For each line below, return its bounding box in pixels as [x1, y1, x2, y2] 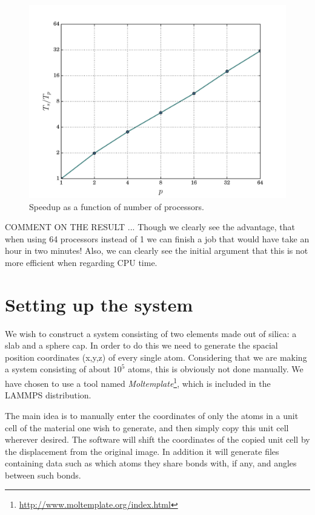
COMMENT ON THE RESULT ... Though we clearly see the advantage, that [5, 220, 296, 233]
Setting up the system [5, 292, 193, 316]
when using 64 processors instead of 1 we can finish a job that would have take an [5, 232, 310, 245]
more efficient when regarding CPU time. [5, 256, 157, 268]
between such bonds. [5, 468, 81, 481]
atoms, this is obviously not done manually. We [128, 363, 303, 375]
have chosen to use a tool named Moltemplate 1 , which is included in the [5, 375, 271, 389]
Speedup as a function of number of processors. [29, 200, 205, 213]
